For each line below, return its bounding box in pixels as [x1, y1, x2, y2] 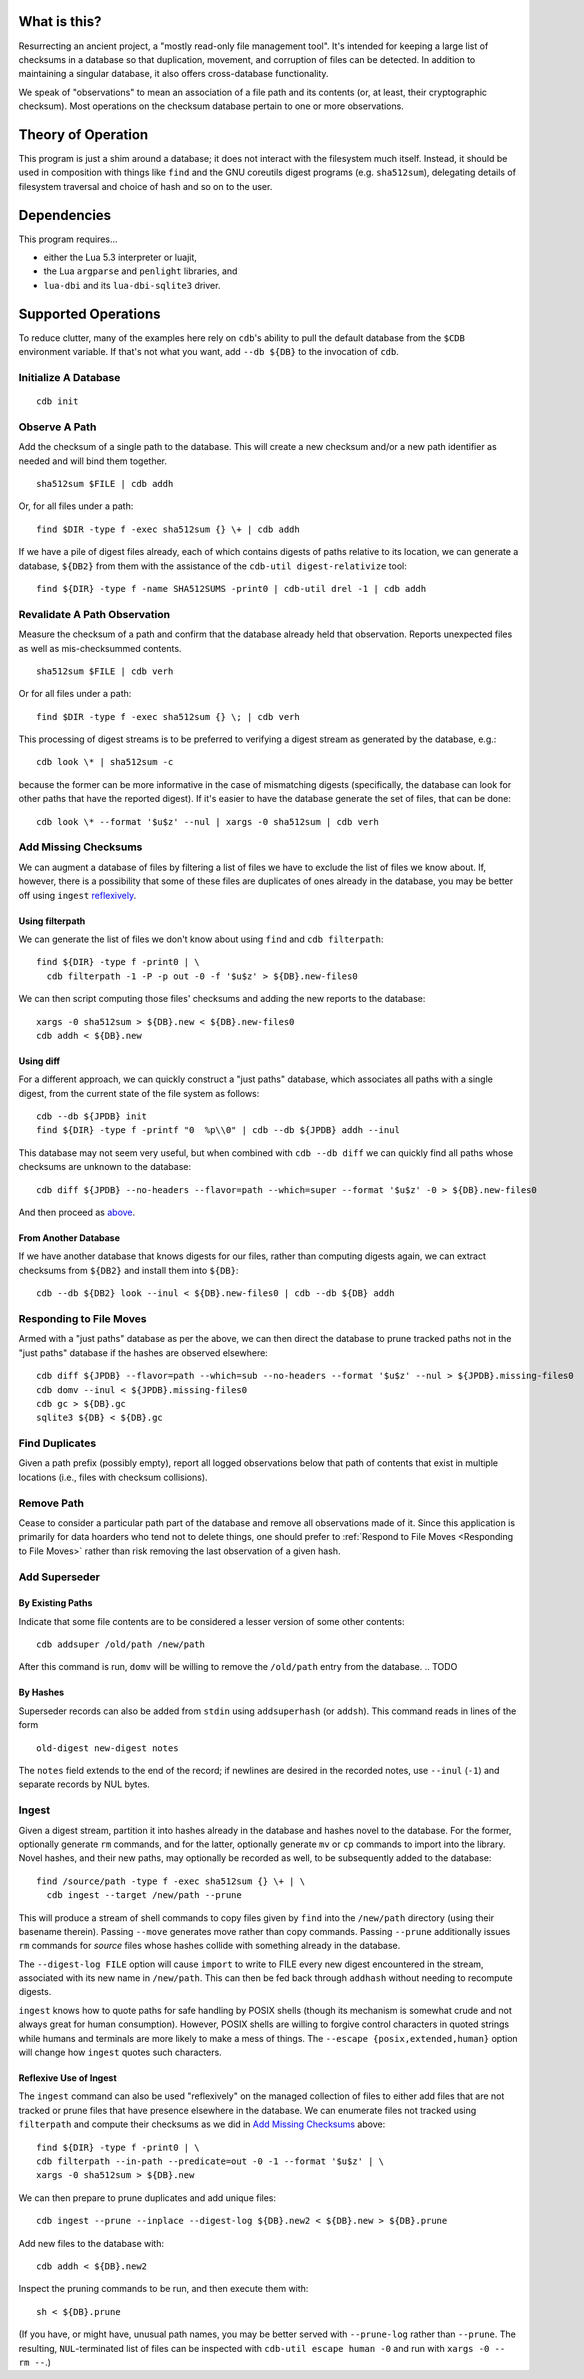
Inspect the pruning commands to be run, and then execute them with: [18, 2283, 309, 2295]
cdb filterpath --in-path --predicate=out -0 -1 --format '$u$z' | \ [36, 2155, 385, 2167]
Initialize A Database [18, 370, 121, 384]
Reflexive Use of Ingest [18, 2072, 117, 2084]
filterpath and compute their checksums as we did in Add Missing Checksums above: [18, 2118, 386, 2130]
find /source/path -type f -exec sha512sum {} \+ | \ [36, 1875, 305, 1887]
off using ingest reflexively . [18, 889, 137, 901]
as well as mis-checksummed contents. [18, 642, 182, 654]
